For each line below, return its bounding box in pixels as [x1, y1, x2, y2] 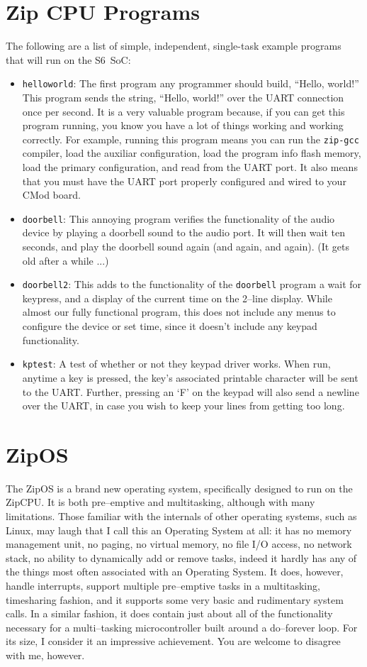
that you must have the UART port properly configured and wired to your [22, 173, 346, 188]
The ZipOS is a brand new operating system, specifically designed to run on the [6, 480, 353, 495]
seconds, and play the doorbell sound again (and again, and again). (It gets [22, 239, 350, 254]
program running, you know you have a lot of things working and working [22, 118, 344, 133]
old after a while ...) [22, 253, 109, 268]
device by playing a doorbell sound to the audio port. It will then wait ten [22, 225, 345, 240]
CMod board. [22, 187, 81, 202]
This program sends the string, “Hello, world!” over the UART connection [22, 89, 344, 104]
